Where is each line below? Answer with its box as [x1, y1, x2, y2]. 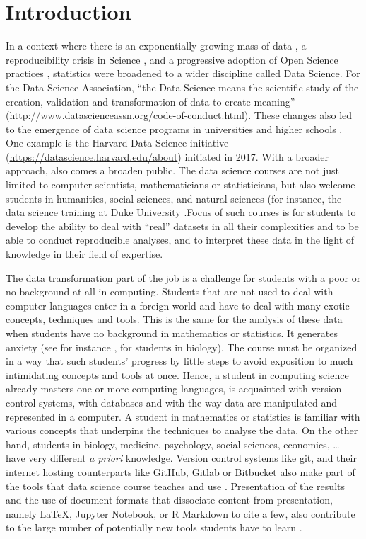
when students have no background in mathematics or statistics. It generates [6, 326, 338, 340]
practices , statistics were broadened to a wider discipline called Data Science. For [6, 66, 360, 81]
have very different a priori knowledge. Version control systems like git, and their [6, 450, 357, 465]
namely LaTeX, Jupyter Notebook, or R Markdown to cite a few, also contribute [6, 506, 355, 521]
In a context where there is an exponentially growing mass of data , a [6, 38, 307, 53]
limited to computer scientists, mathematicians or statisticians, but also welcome [6, 177, 355, 192]
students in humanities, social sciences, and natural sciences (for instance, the [6, 191, 342, 205]
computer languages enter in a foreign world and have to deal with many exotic [6, 297, 350, 312]
